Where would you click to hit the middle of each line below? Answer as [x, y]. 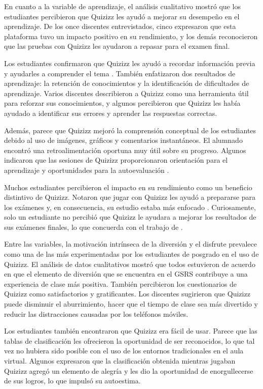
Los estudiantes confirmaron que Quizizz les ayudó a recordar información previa [130, 63]
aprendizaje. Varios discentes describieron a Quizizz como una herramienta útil [126, 93]
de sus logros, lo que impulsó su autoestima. [72, 381]
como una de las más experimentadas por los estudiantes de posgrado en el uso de [131, 254]
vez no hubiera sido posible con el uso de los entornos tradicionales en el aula [124, 351]
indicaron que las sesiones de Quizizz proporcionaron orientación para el [116, 160]
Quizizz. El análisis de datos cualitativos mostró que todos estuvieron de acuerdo [130, 264]
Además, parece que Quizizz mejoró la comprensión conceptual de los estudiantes [130, 130]
